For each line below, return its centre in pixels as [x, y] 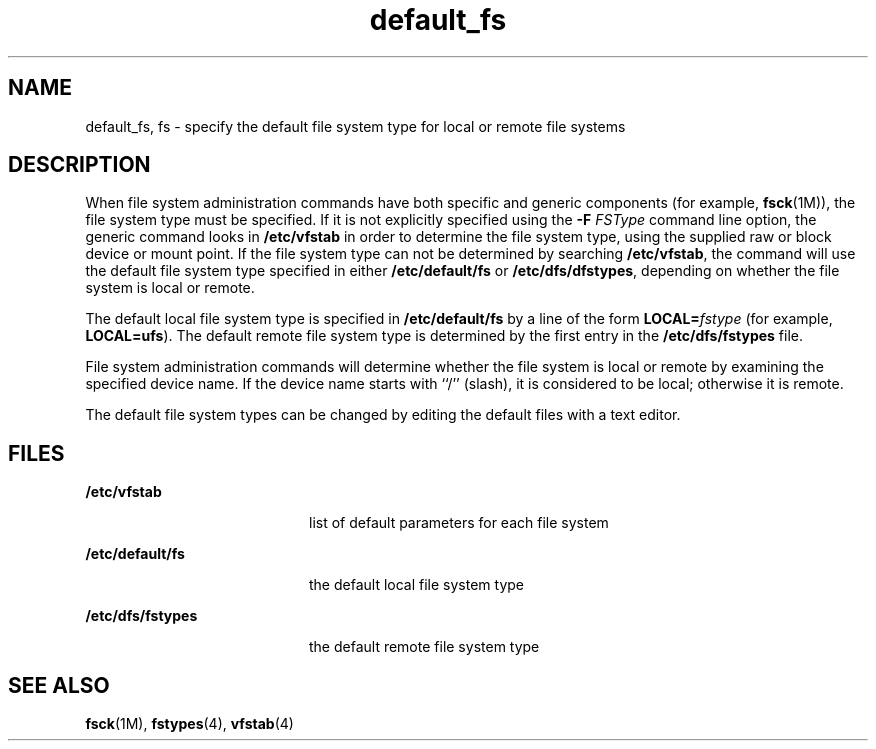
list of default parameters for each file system [459, 523]
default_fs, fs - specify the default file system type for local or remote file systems [355, 126]
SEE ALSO [59, 685]
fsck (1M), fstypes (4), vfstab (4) [189, 724]
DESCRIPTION [79, 165]
